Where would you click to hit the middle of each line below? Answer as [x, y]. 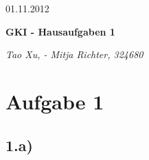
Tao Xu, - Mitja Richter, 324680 [74, 54]
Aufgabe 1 [55, 101]
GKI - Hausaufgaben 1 [60, 31]
